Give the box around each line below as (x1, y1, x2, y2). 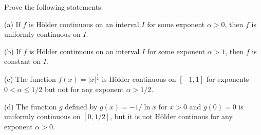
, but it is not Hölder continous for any (110, 111, 233, 122)
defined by (65, 101, 98, 111)
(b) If (4, 46, 21, 56)
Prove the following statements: (4, 2, 103, 12)
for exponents (206, 74, 249, 84)
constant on (4, 56, 41, 66)
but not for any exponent (44, 83, 124, 94)
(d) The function (4, 101, 57, 111)
